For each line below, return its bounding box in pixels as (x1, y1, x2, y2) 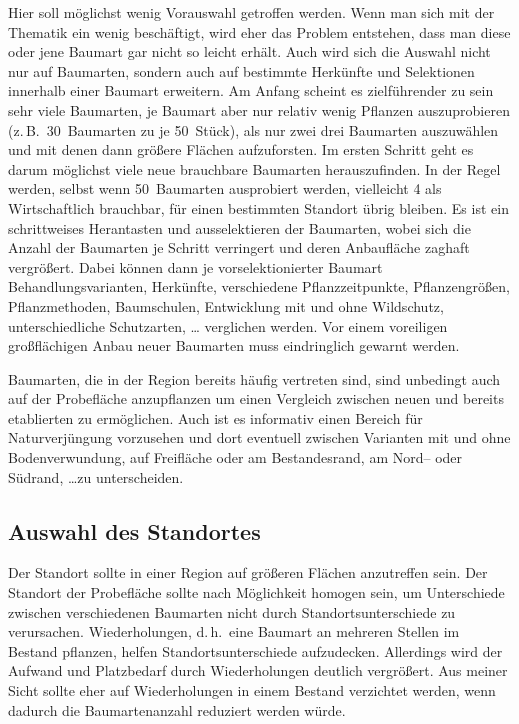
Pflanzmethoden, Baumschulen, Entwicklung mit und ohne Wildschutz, (8, 295, 444, 316)
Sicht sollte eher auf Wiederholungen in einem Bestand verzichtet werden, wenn (8, 680, 496, 701)
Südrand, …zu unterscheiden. (8, 466, 184, 487)
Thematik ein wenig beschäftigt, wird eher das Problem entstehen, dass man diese (8, 21, 511, 42)
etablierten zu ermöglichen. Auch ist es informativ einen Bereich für (8, 407, 423, 428)
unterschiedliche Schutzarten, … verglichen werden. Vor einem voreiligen (8, 315, 448, 336)
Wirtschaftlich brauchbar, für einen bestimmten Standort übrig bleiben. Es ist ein (8, 197, 509, 218)
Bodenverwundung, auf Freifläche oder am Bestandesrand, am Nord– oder (8, 447, 463, 468)
